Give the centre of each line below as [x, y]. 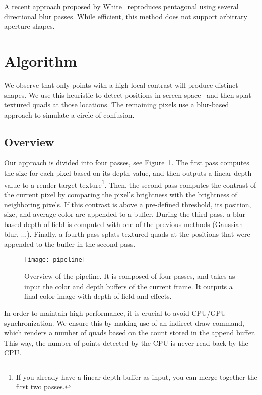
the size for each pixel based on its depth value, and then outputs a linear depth [128, 173]
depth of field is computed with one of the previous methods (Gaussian [133, 224]
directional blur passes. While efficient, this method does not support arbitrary [126, 16]
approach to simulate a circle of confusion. [69, 114]
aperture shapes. [29, 26]
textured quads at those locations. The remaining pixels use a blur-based [117, 105]
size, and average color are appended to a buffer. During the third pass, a [117, 214]
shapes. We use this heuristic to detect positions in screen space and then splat [128, 95]
